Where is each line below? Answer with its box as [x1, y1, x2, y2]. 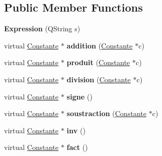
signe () [66, 91, 93, 101]
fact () [66, 142, 88, 152]
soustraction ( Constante [66, 108, 147, 119]
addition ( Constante [66, 40, 133, 50]
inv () [66, 125, 86, 135]
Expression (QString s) [4, 23, 80, 34]
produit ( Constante [66, 57, 130, 68]
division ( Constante [66, 74, 131, 84]
